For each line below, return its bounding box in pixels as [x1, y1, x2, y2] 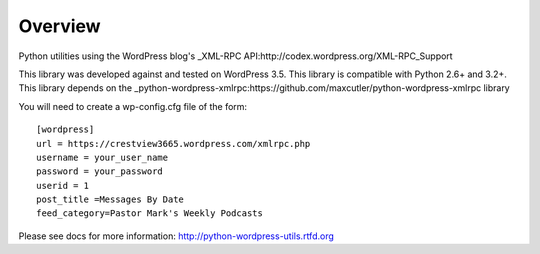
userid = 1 [36, 180, 90, 191]
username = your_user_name [36, 151, 169, 163]
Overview [18, 15, 101, 37]
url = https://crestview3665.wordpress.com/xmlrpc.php [36, 138, 311, 149]
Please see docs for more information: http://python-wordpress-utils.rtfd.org [18, 230, 335, 242]
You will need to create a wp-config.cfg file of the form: [18, 100, 248, 112]
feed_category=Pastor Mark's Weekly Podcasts [36, 208, 264, 219]
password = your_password [36, 166, 164, 177]
